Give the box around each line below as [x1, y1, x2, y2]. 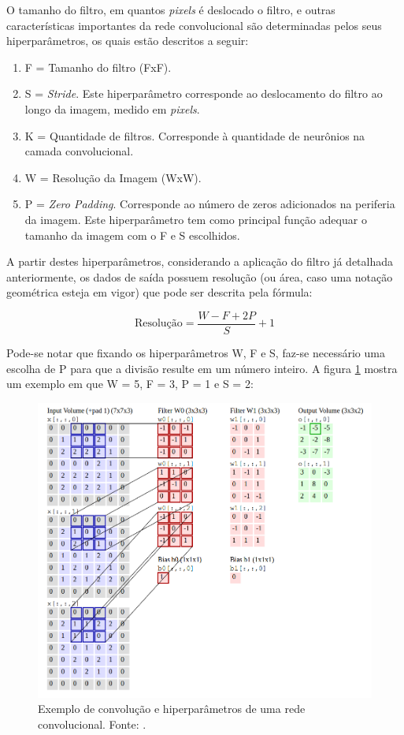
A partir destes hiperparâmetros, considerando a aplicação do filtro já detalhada [6, 253, 394, 270]
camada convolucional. [24, 143, 134, 159]
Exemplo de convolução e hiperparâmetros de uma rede [38, 700, 306, 717]
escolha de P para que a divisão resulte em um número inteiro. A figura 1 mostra [6, 360, 398, 376]
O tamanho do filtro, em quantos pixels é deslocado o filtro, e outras [6, 2, 335, 17]
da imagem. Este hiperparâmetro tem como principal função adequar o [24, 211, 367, 227]
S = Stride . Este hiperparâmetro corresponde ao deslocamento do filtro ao [24, 85, 383, 102]
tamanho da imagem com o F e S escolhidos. [24, 226, 240, 243]
